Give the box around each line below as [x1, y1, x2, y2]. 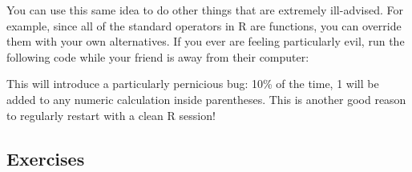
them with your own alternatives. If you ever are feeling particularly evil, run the [6, 33, 405, 50]
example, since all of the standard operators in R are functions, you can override [6, 17, 402, 34]
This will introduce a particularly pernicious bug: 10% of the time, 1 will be [6, 75, 379, 92]
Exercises [6, 146, 85, 170]
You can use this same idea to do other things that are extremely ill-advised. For [6, 2, 403, 18]
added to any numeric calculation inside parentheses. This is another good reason [6, 90, 406, 107]
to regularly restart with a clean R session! [6, 106, 216, 123]
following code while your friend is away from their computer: [6, 48, 309, 65]
